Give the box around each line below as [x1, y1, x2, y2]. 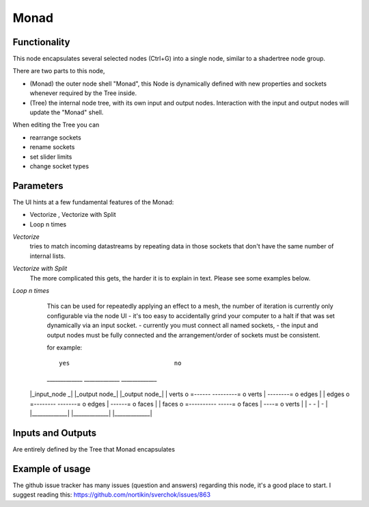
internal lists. [29, 252, 66, 260]
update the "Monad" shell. [29, 108, 104, 116]
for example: [46, 343, 83, 352]
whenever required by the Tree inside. [29, 89, 137, 97]
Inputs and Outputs [12, 427, 97, 439]
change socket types [29, 161, 89, 170]
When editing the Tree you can [12, 120, 100, 129]
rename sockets [29, 143, 75, 151]
